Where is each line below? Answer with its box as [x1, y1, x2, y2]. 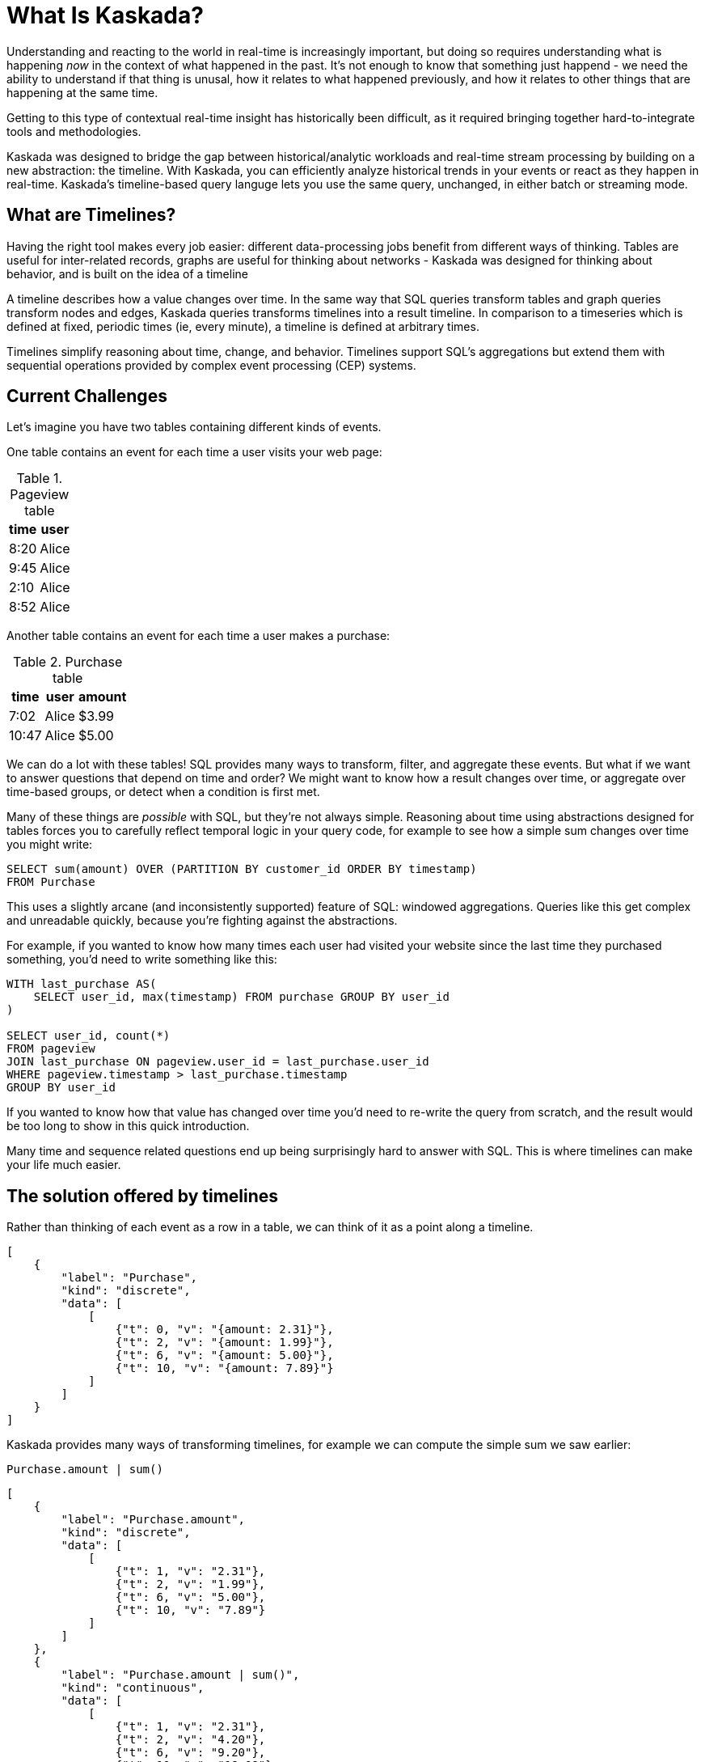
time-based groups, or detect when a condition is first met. [6, 785, 320, 799]
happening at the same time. [6, 85, 158, 100]
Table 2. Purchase [13, 654, 123, 671]
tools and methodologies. [6, 124, 141, 138]
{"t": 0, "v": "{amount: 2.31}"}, [115, 1323, 334, 1336]
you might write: [6, 837, 93, 852]
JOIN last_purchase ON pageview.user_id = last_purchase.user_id [6, 1055, 429, 1069]
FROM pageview [6, 1042, 95, 1056]
